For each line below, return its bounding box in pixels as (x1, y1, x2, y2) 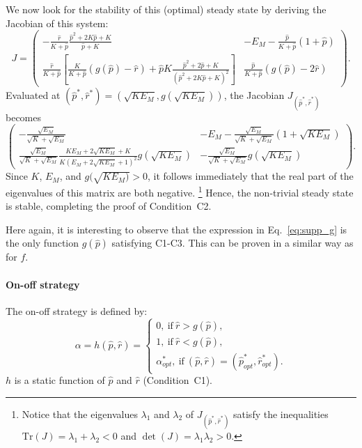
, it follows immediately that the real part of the (148, 169, 354, 183)
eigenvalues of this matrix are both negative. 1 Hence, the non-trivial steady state (6, 183, 354, 199)
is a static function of (14, 373, 105, 387)
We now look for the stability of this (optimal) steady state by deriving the (6, 2, 326, 16)
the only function (6, 235, 79, 250)
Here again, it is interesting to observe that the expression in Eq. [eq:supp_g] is (6, 222, 347, 236)
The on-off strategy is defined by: (6, 303, 148, 318)
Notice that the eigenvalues (22, 406, 138, 421)
